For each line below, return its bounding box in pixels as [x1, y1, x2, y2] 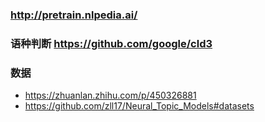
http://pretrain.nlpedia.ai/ [10, 8, 138, 22]
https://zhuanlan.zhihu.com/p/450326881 [24, 89, 197, 102]
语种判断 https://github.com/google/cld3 [10, 36, 213, 50]
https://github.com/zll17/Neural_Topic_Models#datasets [24, 100, 255, 112]
